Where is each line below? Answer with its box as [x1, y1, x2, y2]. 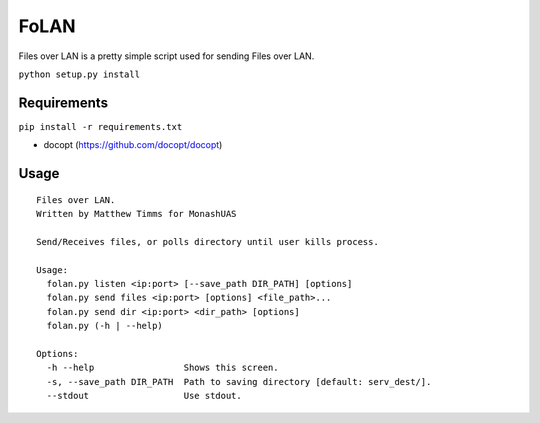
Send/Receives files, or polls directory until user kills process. [36, 236, 379, 247]
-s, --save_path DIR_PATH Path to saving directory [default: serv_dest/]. [46, 376, 432, 387]
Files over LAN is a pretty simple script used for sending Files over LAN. [18, 50, 315, 62]
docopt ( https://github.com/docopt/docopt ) [43, 139, 223, 151]
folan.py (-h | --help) [46, 320, 164, 332]
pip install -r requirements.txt [18, 121, 183, 132]
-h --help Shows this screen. [46, 362, 279, 374]
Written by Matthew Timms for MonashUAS [36, 208, 237, 220]
